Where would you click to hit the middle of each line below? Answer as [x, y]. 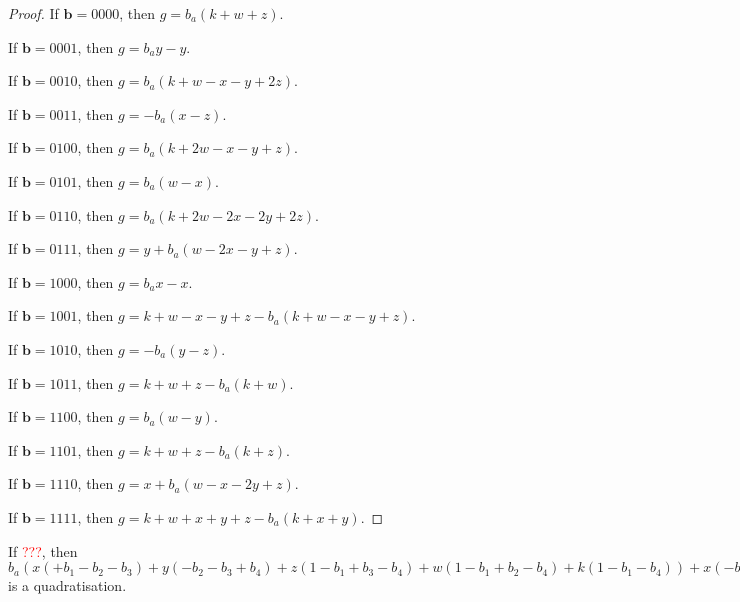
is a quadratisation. [67, 585]
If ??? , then [43, 550]
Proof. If [33, 13]
